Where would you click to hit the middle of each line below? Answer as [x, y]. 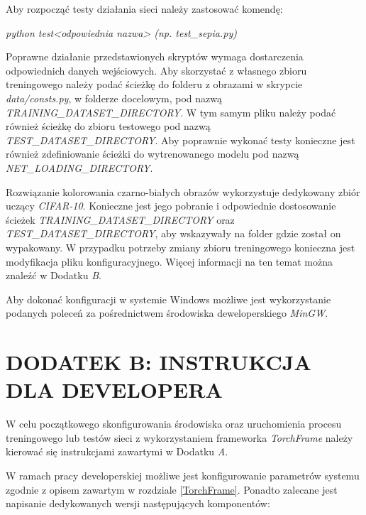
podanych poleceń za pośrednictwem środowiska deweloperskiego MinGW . [167, 313]
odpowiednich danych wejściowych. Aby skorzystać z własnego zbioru [156, 70]
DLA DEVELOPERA [114, 390]
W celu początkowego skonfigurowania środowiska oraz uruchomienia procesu [174, 424]
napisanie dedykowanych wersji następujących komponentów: [138, 503]
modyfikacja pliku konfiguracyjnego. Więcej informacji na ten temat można [169, 261]
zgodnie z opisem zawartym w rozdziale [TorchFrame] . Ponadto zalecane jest [172, 489]
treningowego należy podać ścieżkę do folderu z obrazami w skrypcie [154, 84]
